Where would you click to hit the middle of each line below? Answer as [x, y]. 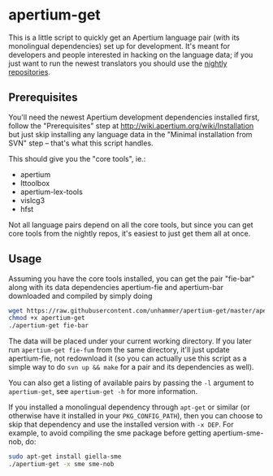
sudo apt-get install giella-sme [65, 457]
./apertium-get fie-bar [49, 326]
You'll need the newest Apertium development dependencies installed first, [134, 117]
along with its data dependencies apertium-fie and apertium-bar [116, 287]
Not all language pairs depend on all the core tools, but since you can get [131, 224]
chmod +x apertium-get [47, 318]
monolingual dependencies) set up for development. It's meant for [119, 45]
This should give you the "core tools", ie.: [77, 158]
